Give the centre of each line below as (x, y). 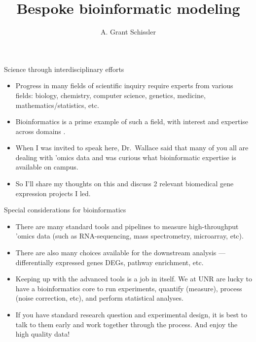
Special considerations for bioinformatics (65, 210)
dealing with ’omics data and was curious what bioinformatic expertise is (126, 157)
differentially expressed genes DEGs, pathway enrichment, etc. (110, 262)
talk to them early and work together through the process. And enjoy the (127, 324)
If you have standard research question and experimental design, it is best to (131, 314)
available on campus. (47, 167)
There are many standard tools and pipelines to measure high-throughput (127, 226)
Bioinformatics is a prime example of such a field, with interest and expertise (132, 121)
